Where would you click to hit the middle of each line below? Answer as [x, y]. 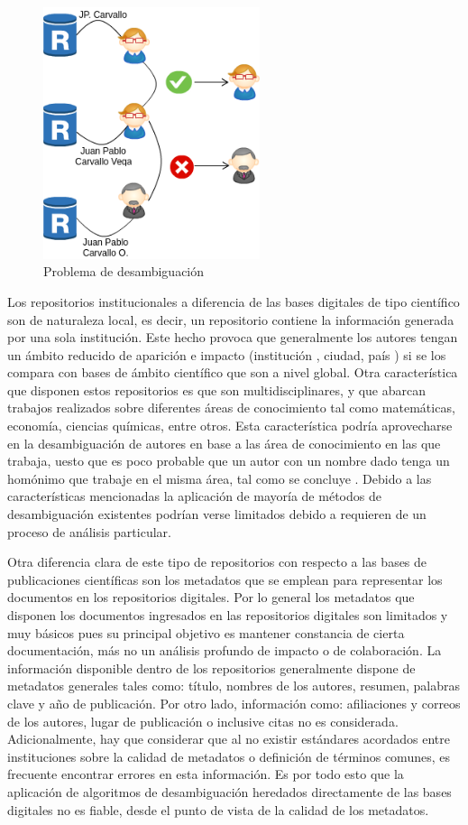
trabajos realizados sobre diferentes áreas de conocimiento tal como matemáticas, [231, 408]
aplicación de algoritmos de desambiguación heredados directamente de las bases [229, 791]
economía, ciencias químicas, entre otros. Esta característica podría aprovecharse [230, 426]
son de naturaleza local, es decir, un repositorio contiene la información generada [231, 319]
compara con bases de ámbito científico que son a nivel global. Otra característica [233, 372]
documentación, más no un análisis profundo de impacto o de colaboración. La [225, 650]
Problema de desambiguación [124, 271]
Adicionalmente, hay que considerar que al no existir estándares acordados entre [229, 739]
